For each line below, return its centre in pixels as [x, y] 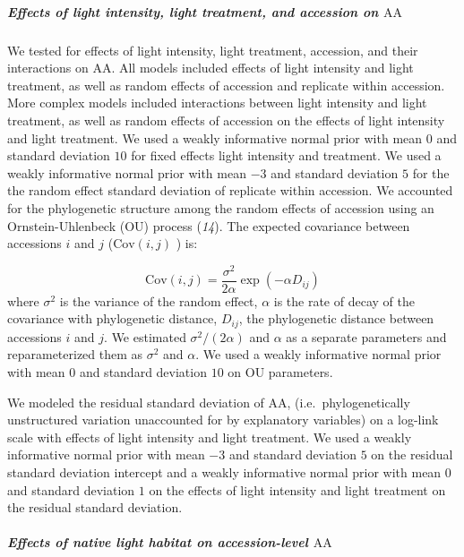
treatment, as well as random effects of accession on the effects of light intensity [226, 120]
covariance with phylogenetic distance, [112, 318]
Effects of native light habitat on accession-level [158, 542]
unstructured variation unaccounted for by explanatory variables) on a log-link [223, 420]
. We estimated [145, 336]
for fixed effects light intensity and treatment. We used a [286, 155]
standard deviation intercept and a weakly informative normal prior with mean [224, 472]
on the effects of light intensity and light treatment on [297, 489]
